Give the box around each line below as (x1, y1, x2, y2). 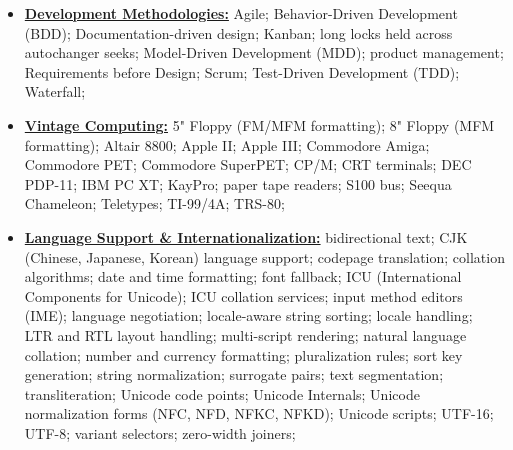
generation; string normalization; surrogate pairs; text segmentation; (24, 364, 444, 385)
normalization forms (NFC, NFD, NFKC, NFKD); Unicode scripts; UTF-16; (24, 403, 494, 424)
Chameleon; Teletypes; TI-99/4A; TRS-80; (24, 193, 285, 214)
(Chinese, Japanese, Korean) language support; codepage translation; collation (24, 246, 505, 267)
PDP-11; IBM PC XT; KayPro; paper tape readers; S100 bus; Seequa (24, 173, 452, 194)
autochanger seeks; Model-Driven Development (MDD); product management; (24, 42, 504, 63)
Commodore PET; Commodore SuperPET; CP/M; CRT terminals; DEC (24, 154, 472, 175)
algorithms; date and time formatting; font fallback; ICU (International (24, 266, 462, 287)
